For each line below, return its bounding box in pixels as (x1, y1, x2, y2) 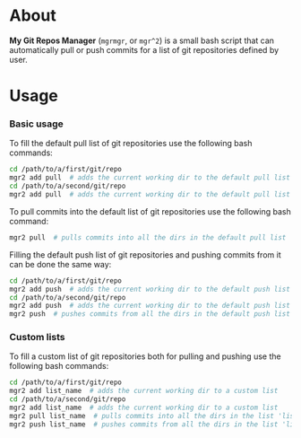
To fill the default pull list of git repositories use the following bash (9, 138, 253, 149)
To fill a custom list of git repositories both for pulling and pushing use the (9, 351, 281, 362)
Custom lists (9, 331, 65, 344)
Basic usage (9, 118, 64, 130)
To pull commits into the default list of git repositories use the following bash (9, 206, 291, 216)
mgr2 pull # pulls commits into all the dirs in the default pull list (9, 232, 287, 242)
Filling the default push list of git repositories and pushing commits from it (9, 249, 281, 260)
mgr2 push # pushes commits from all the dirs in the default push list (9, 310, 291, 319)
